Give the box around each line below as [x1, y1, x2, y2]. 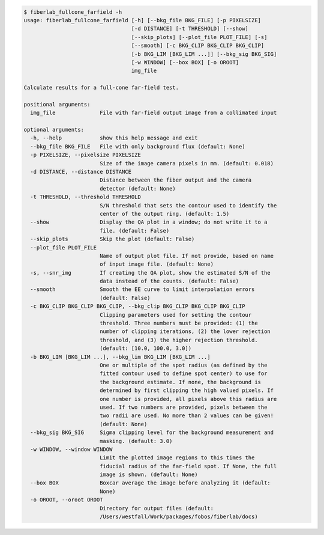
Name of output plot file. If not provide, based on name [99, 252, 274, 259]
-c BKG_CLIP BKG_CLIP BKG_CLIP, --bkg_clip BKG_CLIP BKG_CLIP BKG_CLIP [30, 303, 245, 310]
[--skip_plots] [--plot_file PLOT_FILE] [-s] [131, 34, 268, 40]
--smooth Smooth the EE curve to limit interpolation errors [30, 286, 255, 293]
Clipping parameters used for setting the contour [99, 311, 252, 318]
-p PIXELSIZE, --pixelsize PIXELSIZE [30, 151, 141, 159]
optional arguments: [23, 126, 84, 133]
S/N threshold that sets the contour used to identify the [99, 202, 277, 209]
